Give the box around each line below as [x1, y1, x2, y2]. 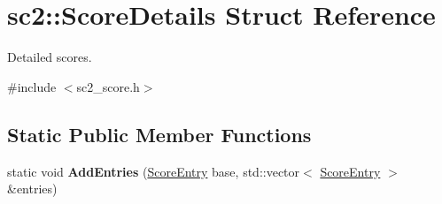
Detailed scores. [7, 48, 92, 66]
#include [7, 77, 57, 95]
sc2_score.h [76, 77, 140, 95]
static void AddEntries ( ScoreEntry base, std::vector [7, 162, 300, 180]
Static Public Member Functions [7, 120, 312, 147]
